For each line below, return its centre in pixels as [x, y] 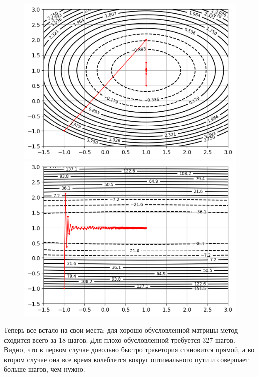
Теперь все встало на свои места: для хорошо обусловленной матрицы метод [121, 330]
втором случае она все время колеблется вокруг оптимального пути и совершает [126, 359]
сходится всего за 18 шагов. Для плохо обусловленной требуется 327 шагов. [120, 339]
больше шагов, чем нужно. [45, 369]
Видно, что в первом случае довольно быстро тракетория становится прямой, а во [129, 349]
